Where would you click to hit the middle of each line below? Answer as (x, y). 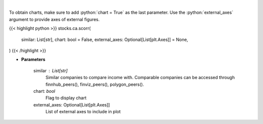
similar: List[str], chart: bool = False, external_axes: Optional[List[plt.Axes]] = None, (105, 40)
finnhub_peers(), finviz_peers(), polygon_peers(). (95, 84)
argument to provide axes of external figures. (54, 19)
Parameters (33, 60)
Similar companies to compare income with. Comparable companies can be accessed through (140, 78)
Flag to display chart (66, 98)
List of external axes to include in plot (83, 112)
